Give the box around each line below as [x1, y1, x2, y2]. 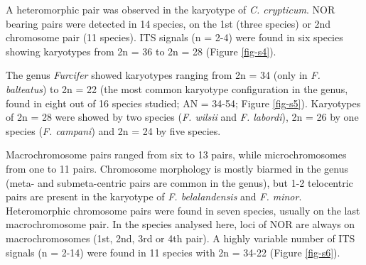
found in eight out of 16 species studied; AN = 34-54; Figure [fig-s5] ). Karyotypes [6, 95, 361, 110]
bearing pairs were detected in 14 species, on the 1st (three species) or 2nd [6, 16, 331, 31]
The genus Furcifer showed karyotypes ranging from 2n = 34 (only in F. [6, 67, 321, 82]
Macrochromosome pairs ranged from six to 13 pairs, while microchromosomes [6, 147, 347, 162]
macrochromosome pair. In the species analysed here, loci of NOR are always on [6, 217, 355, 232]
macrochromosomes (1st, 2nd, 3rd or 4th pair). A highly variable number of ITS [6, 230, 355, 245]
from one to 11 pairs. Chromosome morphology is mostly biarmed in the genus [6, 161, 349, 175]
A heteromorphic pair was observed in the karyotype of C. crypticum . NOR [6, 2, 335, 16]
